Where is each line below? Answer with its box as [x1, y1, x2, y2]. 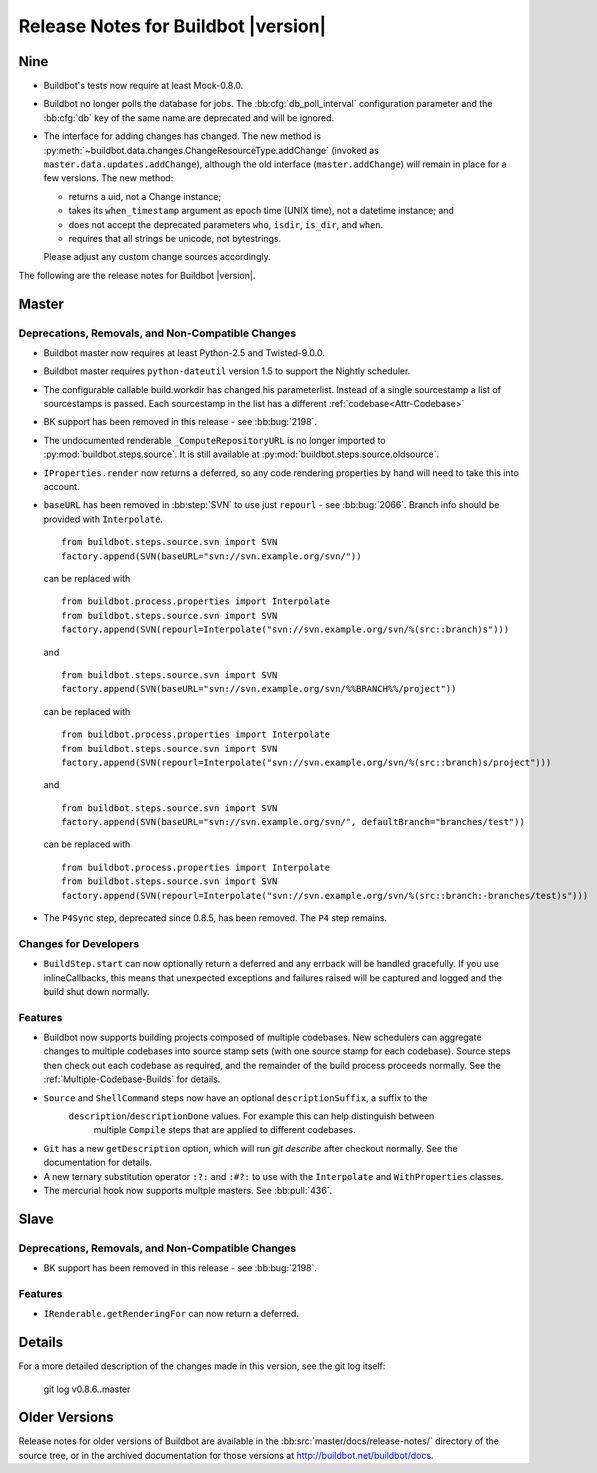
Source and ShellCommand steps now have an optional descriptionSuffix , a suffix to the [43, 1091, 428, 1104]
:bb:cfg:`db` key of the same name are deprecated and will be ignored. [43, 111, 335, 124]
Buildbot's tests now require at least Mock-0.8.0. [43, 80, 244, 92]
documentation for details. [43, 1156, 152, 1169]
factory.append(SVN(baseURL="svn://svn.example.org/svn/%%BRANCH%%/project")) [61, 683, 457, 695]
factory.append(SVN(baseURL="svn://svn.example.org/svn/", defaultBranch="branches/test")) [61, 816, 525, 828]
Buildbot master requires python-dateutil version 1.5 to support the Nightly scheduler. [43, 365, 411, 377]
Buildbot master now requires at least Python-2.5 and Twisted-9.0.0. [43, 346, 325, 359]
